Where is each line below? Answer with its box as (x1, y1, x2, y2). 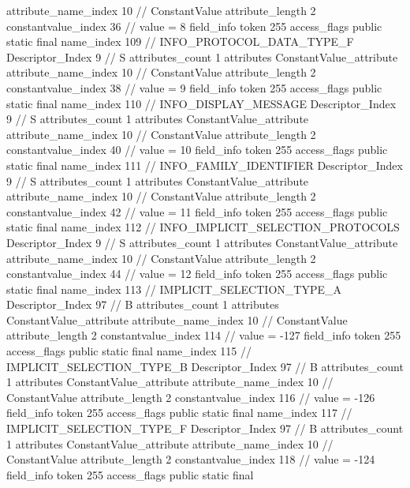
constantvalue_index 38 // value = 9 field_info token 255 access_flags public (6, 79, 382, 96)
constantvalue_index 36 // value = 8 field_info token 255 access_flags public (6, 17, 382, 34)
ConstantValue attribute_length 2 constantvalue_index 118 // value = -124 (6, 451, 375, 467)
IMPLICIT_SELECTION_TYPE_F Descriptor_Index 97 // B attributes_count (6, 420, 404, 437)
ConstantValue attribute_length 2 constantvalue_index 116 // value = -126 (6, 389, 375, 405)
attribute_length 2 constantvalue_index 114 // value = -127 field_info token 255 (6, 327, 401, 343)
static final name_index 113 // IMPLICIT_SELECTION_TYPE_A (6, 280, 341, 297)
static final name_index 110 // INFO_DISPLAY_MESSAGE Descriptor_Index (6, 95, 397, 111)
